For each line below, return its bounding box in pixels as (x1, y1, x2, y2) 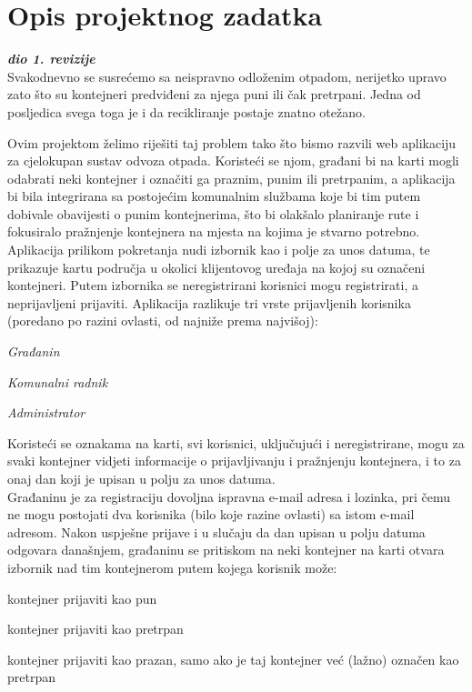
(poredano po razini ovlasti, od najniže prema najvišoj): (7, 311, 318, 330)
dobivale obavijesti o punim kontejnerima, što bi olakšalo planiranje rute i (7, 204, 419, 223)
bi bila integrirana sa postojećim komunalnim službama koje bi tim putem (7, 186, 421, 206)
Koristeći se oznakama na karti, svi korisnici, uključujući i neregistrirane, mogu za (7, 433, 465, 452)
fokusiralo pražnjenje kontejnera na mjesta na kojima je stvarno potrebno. (7, 222, 420, 241)
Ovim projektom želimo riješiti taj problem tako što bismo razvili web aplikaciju (7, 133, 457, 152)
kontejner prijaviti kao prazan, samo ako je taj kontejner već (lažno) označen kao (7, 649, 459, 668)
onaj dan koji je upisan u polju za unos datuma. (7, 469, 276, 487)
